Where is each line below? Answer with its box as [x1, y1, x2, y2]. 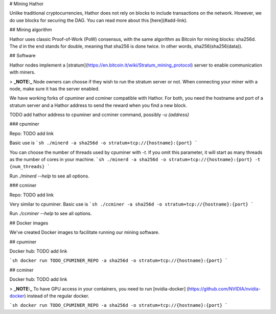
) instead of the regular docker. [24, 293, 89, 299]
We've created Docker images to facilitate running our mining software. [9, 229, 159, 235]
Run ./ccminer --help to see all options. [9, 210, 92, 217]
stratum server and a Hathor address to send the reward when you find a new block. [9, 102, 188, 108]
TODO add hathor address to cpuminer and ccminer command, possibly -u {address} [9, 111, 190, 118]
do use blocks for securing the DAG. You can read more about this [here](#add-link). [9, 17, 188, 23]
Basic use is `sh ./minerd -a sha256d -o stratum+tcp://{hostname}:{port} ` [9, 140, 198, 146]
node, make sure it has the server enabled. [9, 85, 100, 92]
